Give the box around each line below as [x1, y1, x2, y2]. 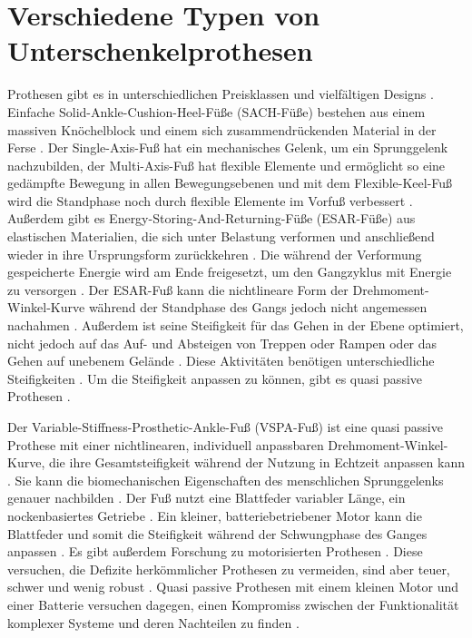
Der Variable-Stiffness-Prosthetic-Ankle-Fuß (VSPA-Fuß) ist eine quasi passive [7, 417, 443, 436]
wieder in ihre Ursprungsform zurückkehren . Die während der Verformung [7, 244, 422, 263]
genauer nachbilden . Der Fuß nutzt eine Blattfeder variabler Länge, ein [7, 488, 406, 507]
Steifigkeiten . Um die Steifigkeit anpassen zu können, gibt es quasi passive [7, 368, 423, 388]
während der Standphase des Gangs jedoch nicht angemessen [88, 298, 428, 317]
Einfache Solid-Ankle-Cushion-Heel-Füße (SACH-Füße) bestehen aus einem [7, 102, 426, 121]
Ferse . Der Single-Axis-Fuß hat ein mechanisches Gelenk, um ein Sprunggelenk [7, 138, 448, 157]
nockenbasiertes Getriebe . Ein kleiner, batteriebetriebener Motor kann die [7, 505, 422, 525]
